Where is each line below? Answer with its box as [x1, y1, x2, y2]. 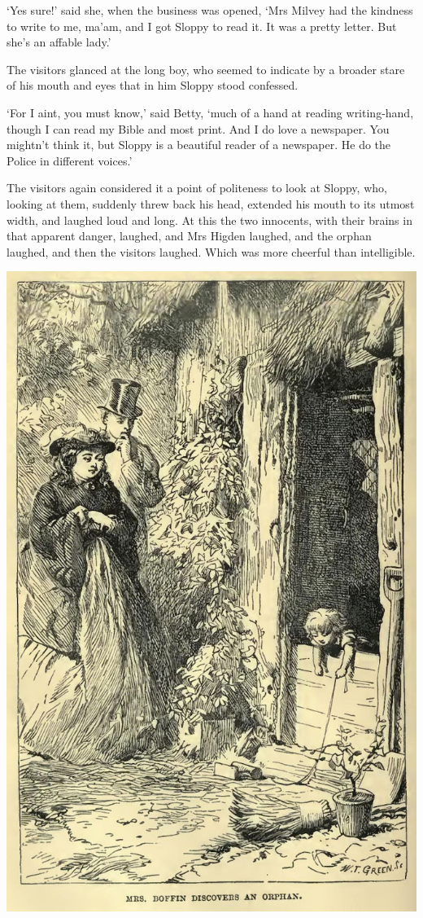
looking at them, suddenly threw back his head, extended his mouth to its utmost [7, 195, 415, 212]
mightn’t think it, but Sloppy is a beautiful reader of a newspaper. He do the [7, 136, 391, 153]
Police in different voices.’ [7, 152, 133, 169]
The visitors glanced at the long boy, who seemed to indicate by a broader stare [7, 60, 405, 77]
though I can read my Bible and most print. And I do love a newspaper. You [7, 120, 390, 137]
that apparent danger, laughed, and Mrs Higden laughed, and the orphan [7, 227, 372, 244]
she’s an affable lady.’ [7, 33, 111, 51]
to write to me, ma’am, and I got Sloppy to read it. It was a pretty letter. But [7, 17, 397, 34]
